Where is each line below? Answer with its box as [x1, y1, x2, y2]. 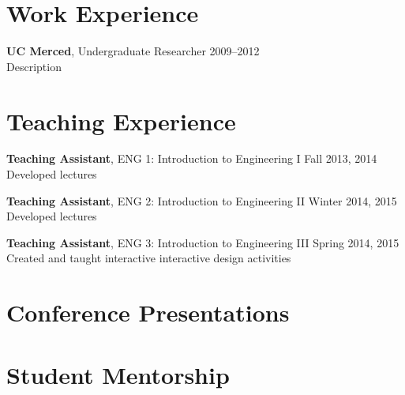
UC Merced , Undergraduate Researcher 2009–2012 [6, 43, 260, 59]
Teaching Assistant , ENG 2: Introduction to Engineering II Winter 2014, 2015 [6, 192, 397, 209]
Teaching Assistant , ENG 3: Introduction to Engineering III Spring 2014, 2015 [6, 234, 399, 250]
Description [6, 58, 62, 74]
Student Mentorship [6, 358, 230, 390]
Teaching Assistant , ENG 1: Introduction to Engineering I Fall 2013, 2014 [6, 150, 377, 167]
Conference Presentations [6, 296, 290, 329]
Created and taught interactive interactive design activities [6, 250, 291, 266]
